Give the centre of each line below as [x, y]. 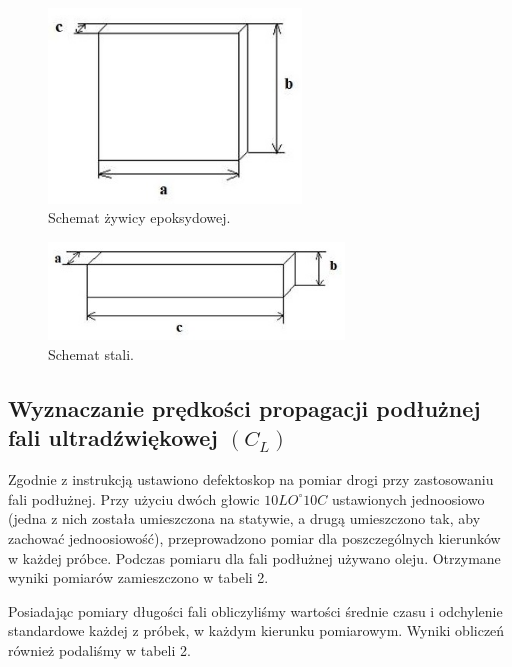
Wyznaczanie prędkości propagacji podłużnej [244, 408]
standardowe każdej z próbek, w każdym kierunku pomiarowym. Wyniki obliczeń [256, 630]
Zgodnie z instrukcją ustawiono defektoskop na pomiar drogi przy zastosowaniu [251, 479]
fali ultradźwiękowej [113, 437]
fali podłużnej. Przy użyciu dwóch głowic [134, 498]
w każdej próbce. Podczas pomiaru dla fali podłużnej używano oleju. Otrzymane [254, 557]
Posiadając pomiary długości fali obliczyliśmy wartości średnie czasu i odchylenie [255, 610]
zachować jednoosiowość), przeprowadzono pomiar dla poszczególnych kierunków [254, 538]
